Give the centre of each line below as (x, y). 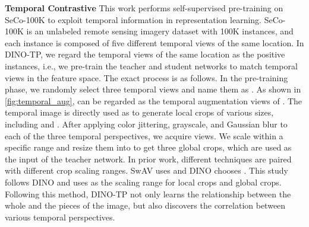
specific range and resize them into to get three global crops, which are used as (148, 147)
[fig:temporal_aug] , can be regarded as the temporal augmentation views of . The (154, 100)
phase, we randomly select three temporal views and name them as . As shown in (153, 89)
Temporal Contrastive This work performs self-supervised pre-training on (144, 8)
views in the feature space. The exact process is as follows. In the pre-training (146, 77)
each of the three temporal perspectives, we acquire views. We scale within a (144, 135)
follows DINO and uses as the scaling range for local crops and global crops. (143, 182)
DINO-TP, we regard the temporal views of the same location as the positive (145, 54)
